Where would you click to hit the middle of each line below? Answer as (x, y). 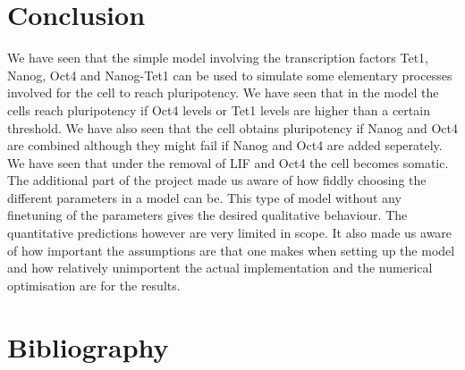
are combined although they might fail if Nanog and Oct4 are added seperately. (225, 145)
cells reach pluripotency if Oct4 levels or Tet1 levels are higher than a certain (219, 109)
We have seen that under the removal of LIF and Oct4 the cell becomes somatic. (228, 162)
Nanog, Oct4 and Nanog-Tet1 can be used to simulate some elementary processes (230, 75)
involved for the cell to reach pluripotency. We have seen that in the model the (223, 92)
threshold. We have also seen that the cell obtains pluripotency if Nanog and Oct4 (233, 127)
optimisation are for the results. (94, 285)
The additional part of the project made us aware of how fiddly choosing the (217, 180)
